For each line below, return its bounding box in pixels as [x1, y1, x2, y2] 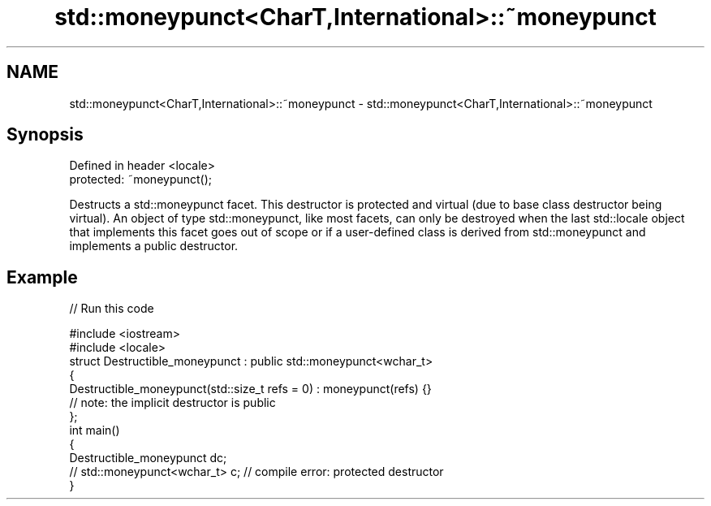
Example [6, 266, 78, 288]
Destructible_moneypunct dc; [69, 451, 227, 465]
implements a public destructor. [69, 239, 239, 253]
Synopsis [6, 124, 84, 145]
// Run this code [69, 301, 154, 316]
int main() [69, 423, 120, 438]
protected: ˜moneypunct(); [69, 172, 213, 187]
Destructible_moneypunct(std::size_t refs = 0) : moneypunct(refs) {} [69, 382, 432, 396]
